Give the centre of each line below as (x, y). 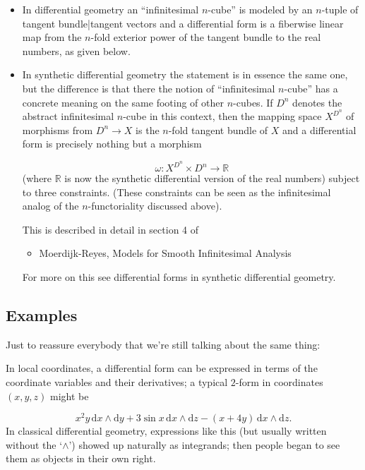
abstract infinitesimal (68, 116)
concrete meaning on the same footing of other (123, 102)
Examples (42, 315)
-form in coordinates (279, 382)
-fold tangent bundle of (218, 129)
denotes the (317, 102)
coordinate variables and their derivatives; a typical (117, 382)
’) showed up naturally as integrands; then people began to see (204, 444)
